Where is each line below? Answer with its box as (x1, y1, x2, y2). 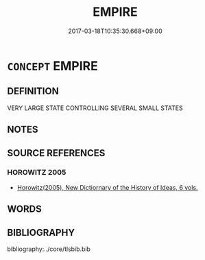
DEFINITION (7, 85, 60, 97)
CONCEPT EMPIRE (7, 58, 98, 74)
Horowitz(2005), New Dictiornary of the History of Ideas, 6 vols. (16, 183, 198, 191)
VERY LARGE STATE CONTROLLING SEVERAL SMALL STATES (7, 104, 183, 112)
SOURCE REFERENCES (7, 147, 106, 159)
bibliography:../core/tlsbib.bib (7, 245, 91, 253)
